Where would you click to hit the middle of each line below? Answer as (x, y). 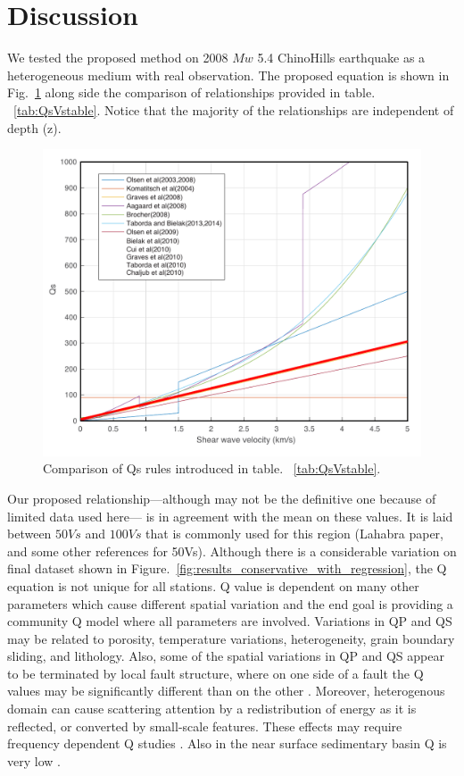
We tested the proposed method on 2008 (118, 58)
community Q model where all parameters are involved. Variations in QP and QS (230, 621)
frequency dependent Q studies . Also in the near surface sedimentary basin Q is (227, 743)
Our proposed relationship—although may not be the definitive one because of (222, 498)
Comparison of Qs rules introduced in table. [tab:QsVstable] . (212, 468)
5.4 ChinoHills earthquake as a (341, 58)
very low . (34, 760)
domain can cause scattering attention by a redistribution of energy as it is (212, 709)
